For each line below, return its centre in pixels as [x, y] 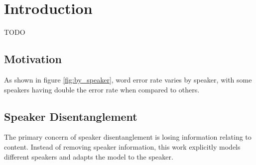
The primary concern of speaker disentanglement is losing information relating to [128, 137]
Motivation [33, 59]
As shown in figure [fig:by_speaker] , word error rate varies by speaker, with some [128, 79]
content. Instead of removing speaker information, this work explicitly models [122, 146]
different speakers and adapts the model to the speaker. [89, 156]
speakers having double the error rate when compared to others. [102, 89]
